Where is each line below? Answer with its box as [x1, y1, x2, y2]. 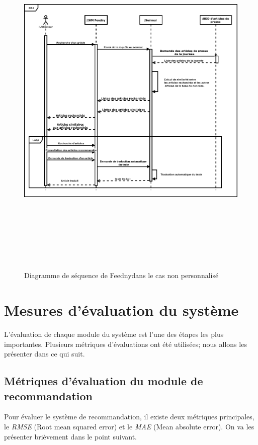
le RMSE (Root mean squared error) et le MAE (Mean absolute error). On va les [4, 421, 254, 431]
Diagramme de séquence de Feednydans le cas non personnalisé [24, 270, 219, 281]
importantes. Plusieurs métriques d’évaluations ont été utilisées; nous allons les [4, 338, 247, 349]
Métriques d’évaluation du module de [4, 373, 203, 389]
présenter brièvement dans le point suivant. [4, 431, 137, 441]
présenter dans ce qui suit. [4, 348, 85, 359]
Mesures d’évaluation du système [4, 300, 239, 320]
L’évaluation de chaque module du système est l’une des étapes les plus [4, 328, 224, 339]
